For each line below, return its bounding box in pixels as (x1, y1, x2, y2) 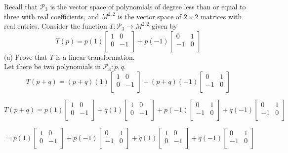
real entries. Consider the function (4, 21, 107, 31)
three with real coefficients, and (4, 11, 99, 21)
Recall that (4, 1, 38, 11)
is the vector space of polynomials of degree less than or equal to (50, 1, 246, 11)
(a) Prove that (4, 51, 47, 62)
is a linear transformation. (56, 51, 135, 62)
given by (152, 21, 177, 31)
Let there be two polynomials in (4, 61, 101, 72)
